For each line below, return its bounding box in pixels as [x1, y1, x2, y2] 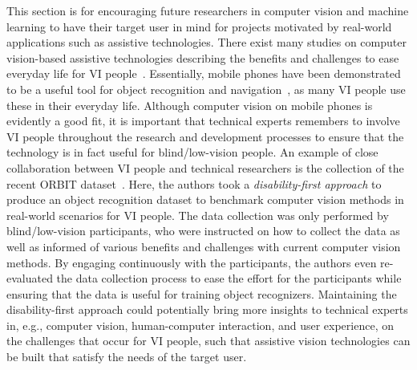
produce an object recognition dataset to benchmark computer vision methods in [6, 191, 404, 208]
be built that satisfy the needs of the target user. [6, 348, 247, 365]
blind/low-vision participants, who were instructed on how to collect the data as [6, 222, 400, 239]
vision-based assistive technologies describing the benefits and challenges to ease [6, 49, 399, 66]
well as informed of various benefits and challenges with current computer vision [6, 238, 401, 254]
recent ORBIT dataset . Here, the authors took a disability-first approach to [6, 175, 382, 192]
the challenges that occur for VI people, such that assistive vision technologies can [6, 332, 411, 349]
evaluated [6, 270, 53, 287]
